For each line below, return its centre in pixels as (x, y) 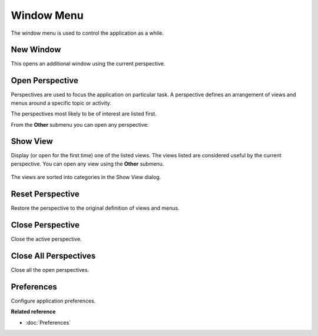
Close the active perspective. (46, 239)
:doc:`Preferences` (48, 322)
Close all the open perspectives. (50, 270)
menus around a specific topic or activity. (61, 103)
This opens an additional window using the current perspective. (88, 64)
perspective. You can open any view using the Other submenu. (87, 164)
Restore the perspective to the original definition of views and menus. (95, 208)
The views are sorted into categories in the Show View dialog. (86, 177)
